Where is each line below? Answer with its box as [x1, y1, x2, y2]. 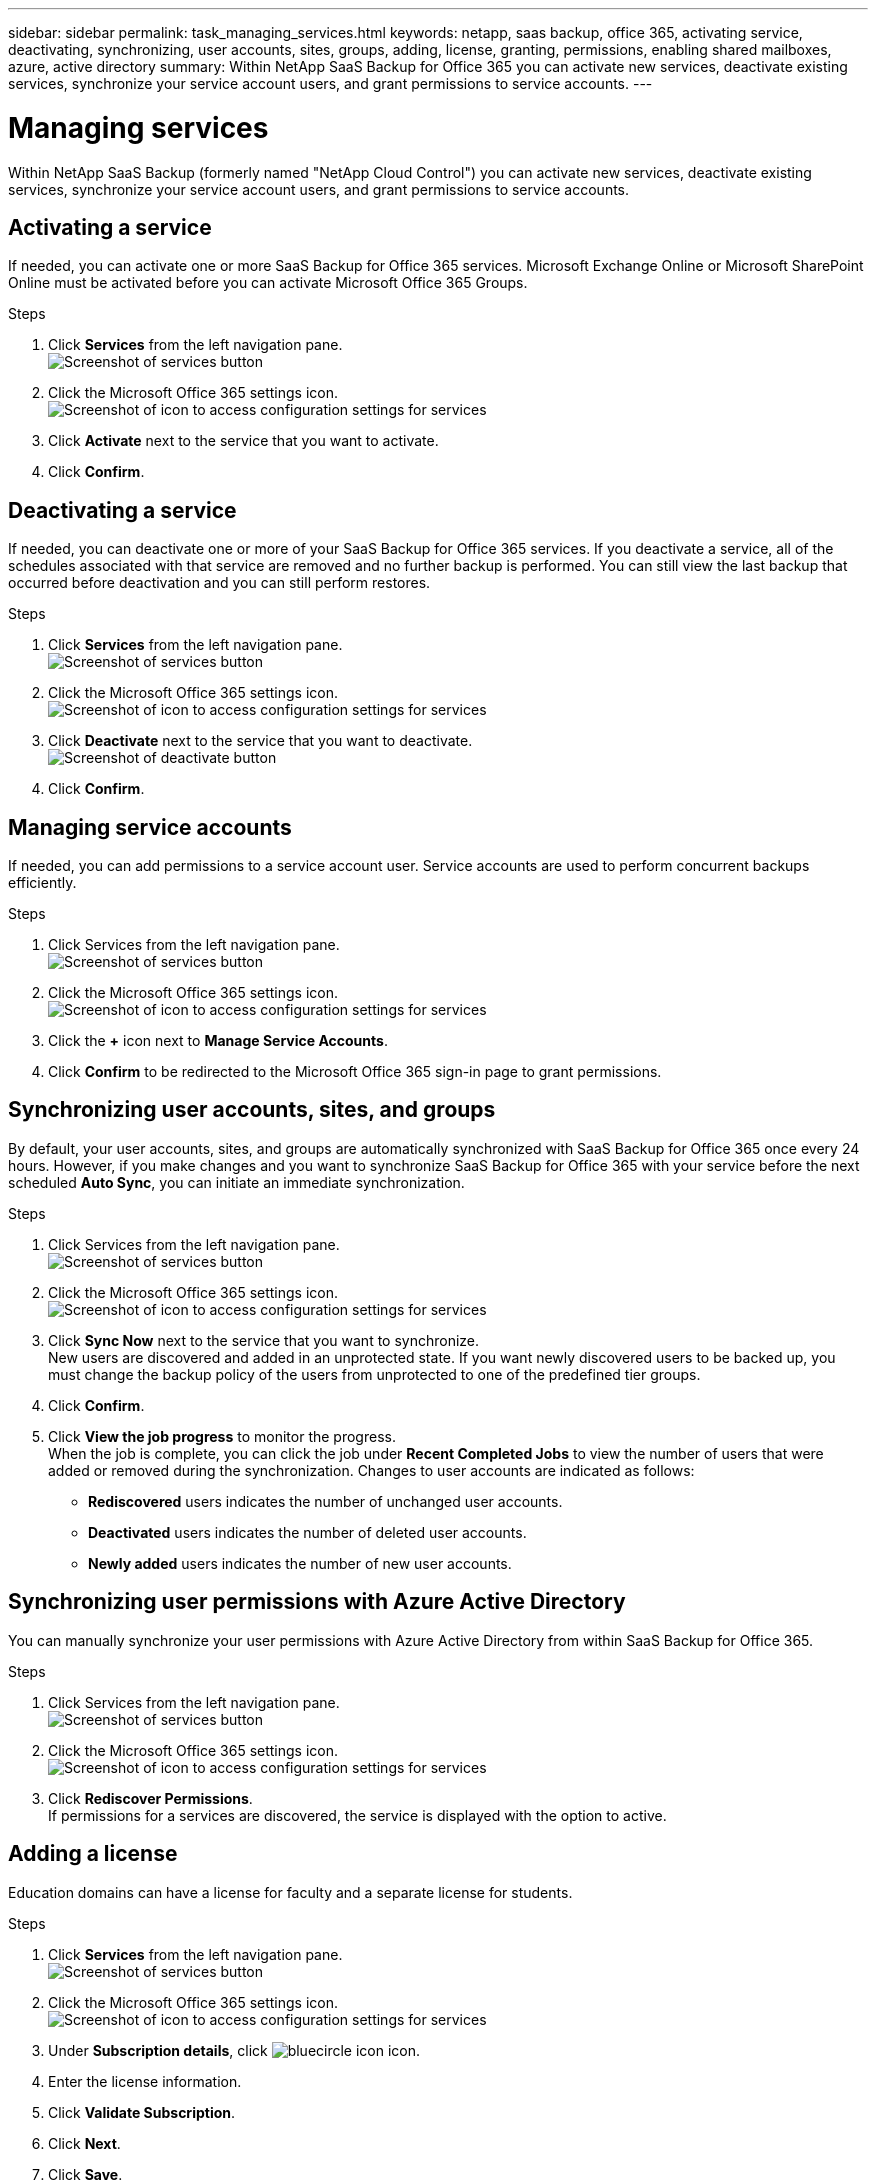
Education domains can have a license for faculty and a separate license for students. [8, 1883, 573, 1901]
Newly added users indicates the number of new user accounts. [88, 1554, 512, 1572]
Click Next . [48, 2134, 121, 2152]
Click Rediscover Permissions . [48, 1789, 253, 1807]
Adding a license [8, 1841, 178, 1867]
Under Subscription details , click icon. [48, 2041, 421, 2059]
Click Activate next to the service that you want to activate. [48, 432, 439, 450]
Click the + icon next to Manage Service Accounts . [48, 1032, 388, 1050]
